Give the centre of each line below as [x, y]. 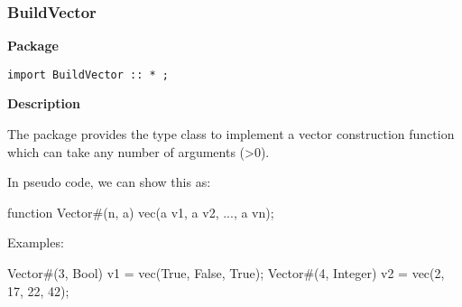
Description [44, 103]
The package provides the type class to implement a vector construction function [231, 134]
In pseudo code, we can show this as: [109, 182]
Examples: [36, 242]
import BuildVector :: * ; [88, 74]
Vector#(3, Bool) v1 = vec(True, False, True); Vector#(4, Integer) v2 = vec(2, [226, 273]
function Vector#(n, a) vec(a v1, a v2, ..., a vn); [141, 212]
